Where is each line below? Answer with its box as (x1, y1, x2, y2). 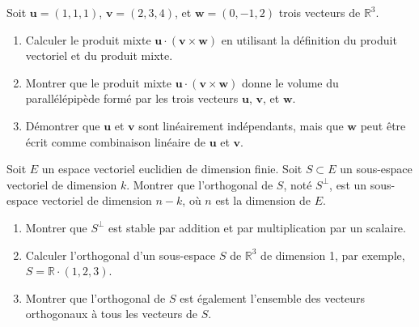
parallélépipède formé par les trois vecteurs (25, 90, 239, 107)
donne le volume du (242, 74, 339, 91)
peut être (360, 117, 406, 134)
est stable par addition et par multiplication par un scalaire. (108, 219, 406, 236)
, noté (283, 176, 312, 193)
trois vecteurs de (278, 4, 361, 20)
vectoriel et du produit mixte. (25, 47, 173, 64)
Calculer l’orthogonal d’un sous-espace (25, 246, 216, 263)
